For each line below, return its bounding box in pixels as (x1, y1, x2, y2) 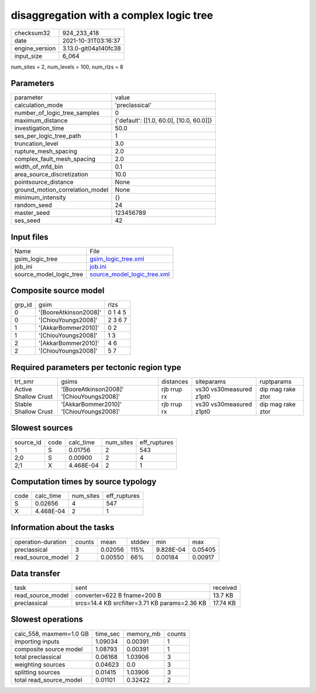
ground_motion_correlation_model (14, 186, 109, 194)
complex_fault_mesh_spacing (14, 155, 96, 163)
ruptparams (259, 378, 292, 385)
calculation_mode (14, 101, 64, 110)
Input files (11, 232, 49, 242)
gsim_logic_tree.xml (90, 255, 145, 263)
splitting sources (14, 668, 61, 676)
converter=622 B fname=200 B (75, 592, 162, 600)
